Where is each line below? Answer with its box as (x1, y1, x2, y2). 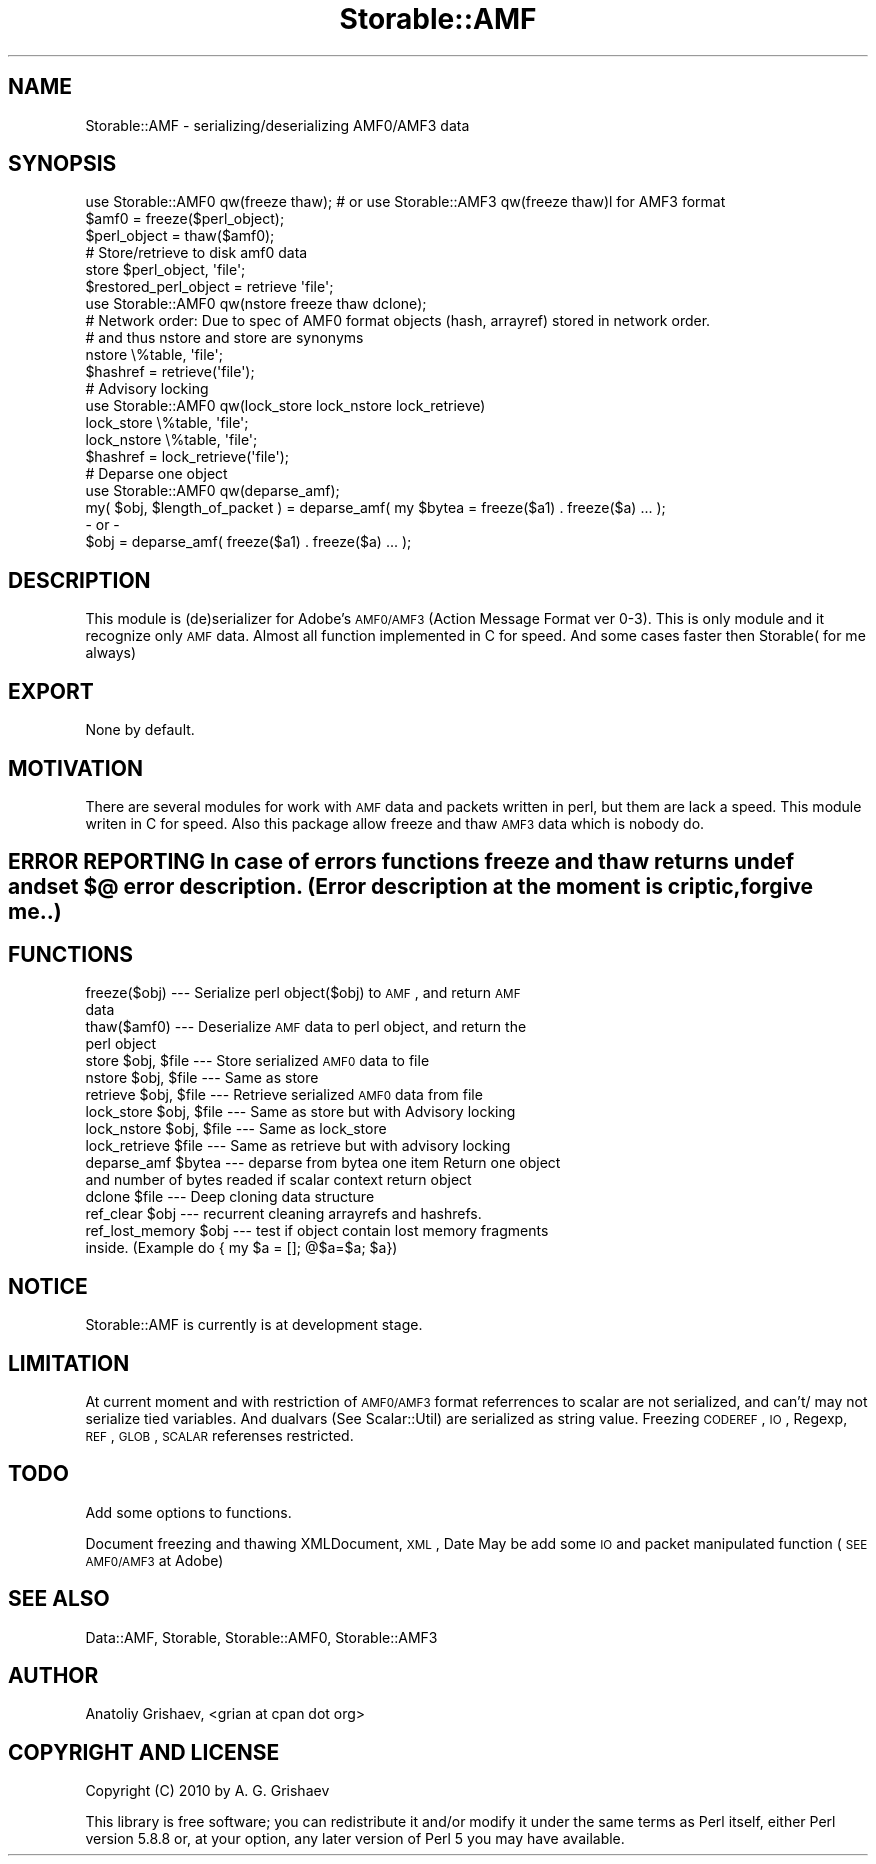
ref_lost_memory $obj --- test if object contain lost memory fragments (85, 1222, 549, 1240)
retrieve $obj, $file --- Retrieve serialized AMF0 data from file (85, 1086, 483, 1104)
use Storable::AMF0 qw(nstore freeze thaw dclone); (85, 295, 427, 313)
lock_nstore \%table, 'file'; (85, 431, 258, 449)
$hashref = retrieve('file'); (85, 363, 255, 381)
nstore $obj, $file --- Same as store (85, 1069, 319, 1087)
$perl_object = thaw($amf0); (85, 227, 275, 245)
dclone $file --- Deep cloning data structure (85, 1188, 375, 1206)
